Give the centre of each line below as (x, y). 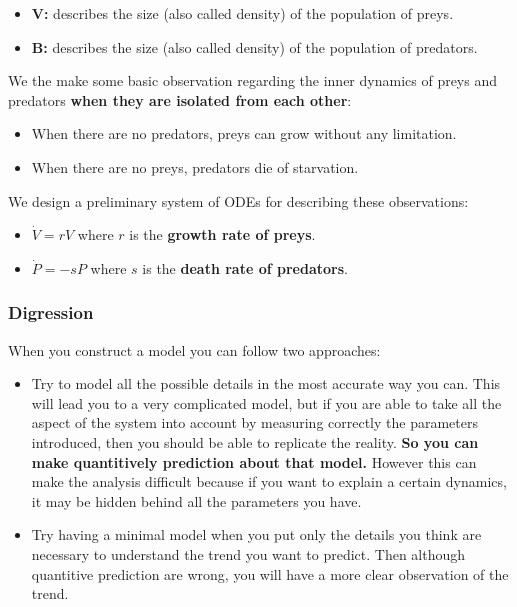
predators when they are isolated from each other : (180, 99)
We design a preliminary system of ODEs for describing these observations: (238, 200)
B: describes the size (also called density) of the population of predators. (254, 46)
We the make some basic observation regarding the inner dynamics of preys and (253, 80)
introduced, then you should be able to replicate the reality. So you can (255, 441)
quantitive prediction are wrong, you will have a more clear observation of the (270, 573)
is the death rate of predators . (245, 267)
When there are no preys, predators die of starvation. (195, 166)
